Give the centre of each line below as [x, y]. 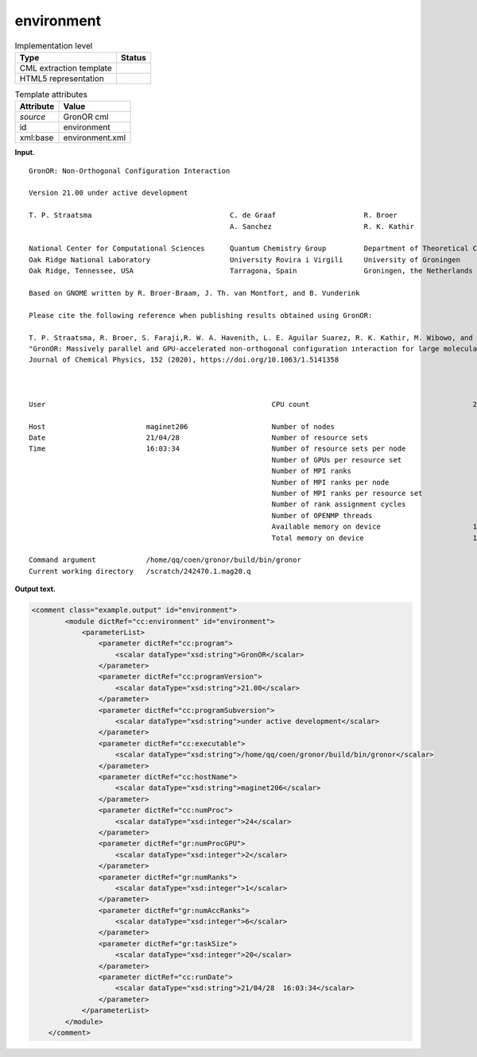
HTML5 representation [62, 78]
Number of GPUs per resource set [337, 460]
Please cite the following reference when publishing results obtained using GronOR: [201, 315]
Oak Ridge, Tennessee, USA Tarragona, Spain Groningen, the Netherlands [251, 271]
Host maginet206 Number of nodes [182, 426]
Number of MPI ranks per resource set [347, 494]
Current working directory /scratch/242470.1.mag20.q [140, 571]
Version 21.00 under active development [109, 193]
